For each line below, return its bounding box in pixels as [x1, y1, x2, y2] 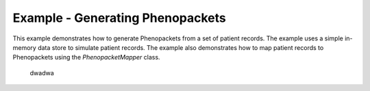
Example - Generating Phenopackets [12, 10, 226, 25]
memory [12, 43, 37, 51]
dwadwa [29, 68, 54, 77]
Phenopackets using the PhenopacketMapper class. [12, 53, 160, 62]
